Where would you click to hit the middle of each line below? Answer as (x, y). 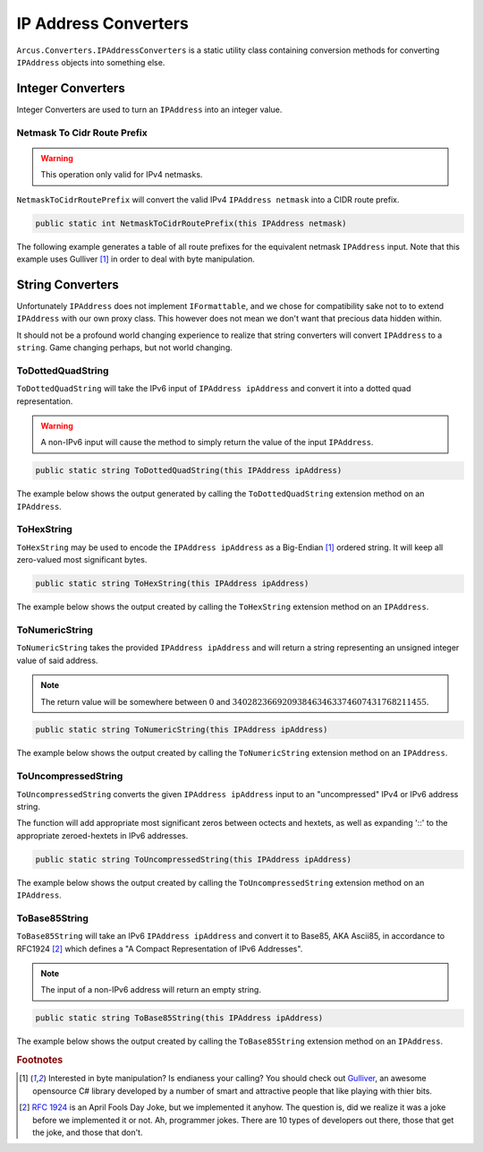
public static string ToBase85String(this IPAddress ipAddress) (179, 1018)
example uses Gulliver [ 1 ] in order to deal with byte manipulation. (136, 259)
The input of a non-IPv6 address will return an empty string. (151, 990)
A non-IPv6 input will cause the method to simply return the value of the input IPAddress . (207, 443)
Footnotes (40, 1060)
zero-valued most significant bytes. (82, 560)
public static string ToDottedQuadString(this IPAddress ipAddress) (189, 471)
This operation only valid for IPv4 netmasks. (122, 175)
